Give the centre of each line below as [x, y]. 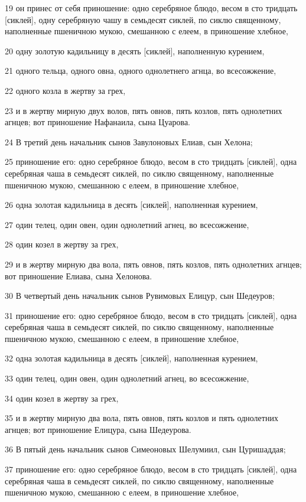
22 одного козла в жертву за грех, [65, 90]
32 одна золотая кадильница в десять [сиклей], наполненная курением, [131, 358]
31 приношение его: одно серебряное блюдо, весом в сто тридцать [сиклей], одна [151, 315]
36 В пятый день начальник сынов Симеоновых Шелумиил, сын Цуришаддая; [145, 449]
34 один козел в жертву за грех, [62, 398]
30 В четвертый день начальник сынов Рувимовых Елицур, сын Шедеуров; [140, 296]
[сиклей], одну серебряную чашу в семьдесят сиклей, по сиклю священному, [143, 19]
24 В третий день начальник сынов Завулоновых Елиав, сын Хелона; [129, 141]
